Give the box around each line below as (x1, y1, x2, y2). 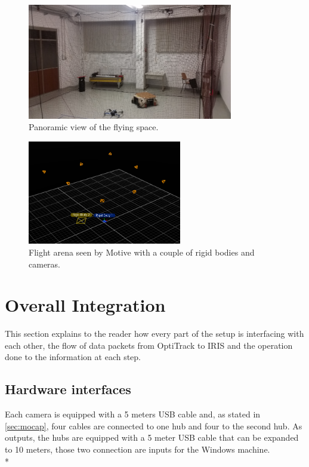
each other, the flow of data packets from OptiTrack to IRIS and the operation (5, 339, 293, 351)
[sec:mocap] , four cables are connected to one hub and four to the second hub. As (5, 419, 302, 432)
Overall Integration (5, 293, 166, 317)
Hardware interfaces (5, 380, 131, 398)
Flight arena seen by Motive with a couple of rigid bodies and (29, 245, 255, 258)
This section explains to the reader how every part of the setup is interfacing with (5, 327, 304, 340)
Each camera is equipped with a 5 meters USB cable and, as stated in (5, 408, 261, 420)
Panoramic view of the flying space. (29, 121, 159, 133)
